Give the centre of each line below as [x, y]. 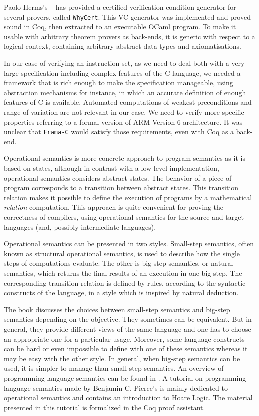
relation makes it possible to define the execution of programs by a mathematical [128, 197]
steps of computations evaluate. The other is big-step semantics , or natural [119, 263]
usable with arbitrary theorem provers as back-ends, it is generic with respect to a [129, 36]
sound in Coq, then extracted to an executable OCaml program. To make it [120, 26]
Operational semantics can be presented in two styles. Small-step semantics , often [129, 244]
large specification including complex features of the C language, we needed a [122, 72]
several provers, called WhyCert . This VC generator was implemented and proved [127, 16]
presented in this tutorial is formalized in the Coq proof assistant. [105, 407]
